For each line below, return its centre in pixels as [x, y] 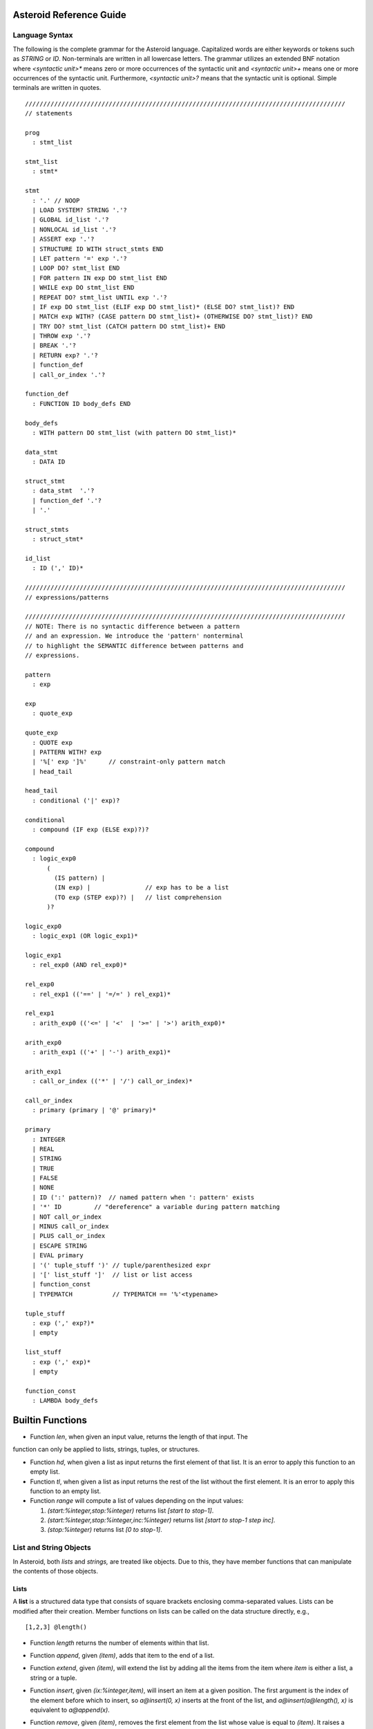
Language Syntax [43, 35]
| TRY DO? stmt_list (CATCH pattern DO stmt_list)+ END [129, 326]
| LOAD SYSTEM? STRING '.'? [80, 210]
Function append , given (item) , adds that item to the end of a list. [122, 1655]
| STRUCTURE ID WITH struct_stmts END [98, 249]
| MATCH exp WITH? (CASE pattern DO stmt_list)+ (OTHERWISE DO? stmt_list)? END [172, 317]
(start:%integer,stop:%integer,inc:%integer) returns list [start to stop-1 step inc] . [161, 1520]
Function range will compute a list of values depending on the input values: [137, 1501]
